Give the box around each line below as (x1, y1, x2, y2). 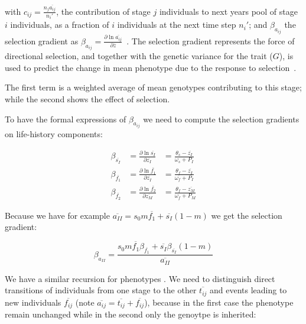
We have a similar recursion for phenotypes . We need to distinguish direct (5, 272, 275, 284)
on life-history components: (5, 128, 103, 140)
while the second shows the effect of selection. (5, 93, 170, 105)
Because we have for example (5, 209, 110, 221)
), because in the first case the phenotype (144, 296, 294, 308)
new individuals (5, 296, 61, 308)
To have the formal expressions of (5, 112, 126, 125)
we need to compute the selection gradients (143, 112, 300, 125)
